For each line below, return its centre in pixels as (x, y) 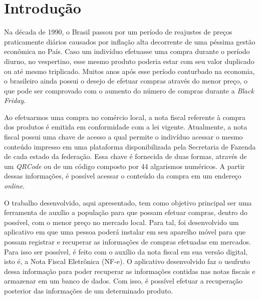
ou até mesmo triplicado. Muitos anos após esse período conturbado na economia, (129, 71)
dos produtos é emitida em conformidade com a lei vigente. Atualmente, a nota (126, 127)
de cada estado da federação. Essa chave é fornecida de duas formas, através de (125, 156)
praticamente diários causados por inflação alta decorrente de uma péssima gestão (130, 41)
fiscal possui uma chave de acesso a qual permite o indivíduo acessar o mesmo (123, 137)
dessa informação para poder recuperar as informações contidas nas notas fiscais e (130, 271)
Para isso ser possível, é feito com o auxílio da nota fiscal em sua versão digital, (126, 251)
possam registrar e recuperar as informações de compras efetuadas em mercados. (127, 241)
